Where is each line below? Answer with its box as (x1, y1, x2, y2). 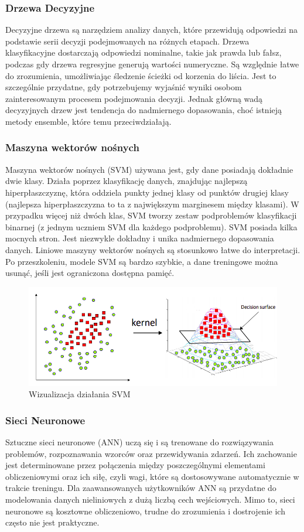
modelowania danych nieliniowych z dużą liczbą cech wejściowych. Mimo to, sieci (5, 493, 295, 506)
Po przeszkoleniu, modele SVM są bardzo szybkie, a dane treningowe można (5, 255, 278, 267)
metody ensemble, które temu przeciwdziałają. (5, 115, 172, 127)
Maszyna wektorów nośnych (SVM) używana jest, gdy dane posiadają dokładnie (5, 163, 293, 175)
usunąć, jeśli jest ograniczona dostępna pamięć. (5, 267, 175, 279)
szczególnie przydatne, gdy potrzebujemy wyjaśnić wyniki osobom (5, 81, 242, 93)
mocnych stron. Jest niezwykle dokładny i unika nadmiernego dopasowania (5, 232, 274, 244)
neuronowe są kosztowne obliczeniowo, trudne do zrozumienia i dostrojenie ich (5, 504, 285, 517)
